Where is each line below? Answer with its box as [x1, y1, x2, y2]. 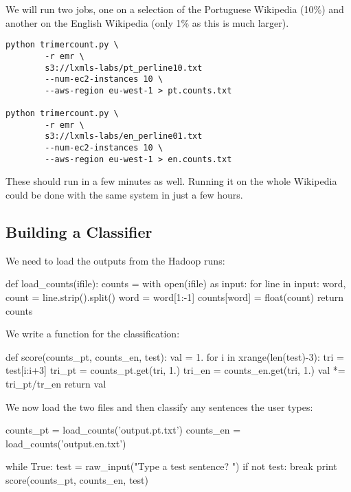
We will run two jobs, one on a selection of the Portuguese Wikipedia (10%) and [5, 2, 344, 16]
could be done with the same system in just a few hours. [5, 188, 243, 201]
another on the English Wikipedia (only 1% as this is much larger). [5, 15, 289, 30]
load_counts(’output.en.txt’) [5, 436, 126, 450]
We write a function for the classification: [5, 326, 180, 341]
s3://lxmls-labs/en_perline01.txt [45, 131, 203, 142]
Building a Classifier [5, 221, 152, 242]
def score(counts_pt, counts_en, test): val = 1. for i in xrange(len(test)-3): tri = [5, 349, 344, 364]
